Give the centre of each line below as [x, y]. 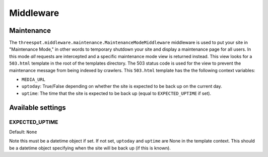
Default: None [23, 132]
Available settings [38, 108]
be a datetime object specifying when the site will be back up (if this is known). [90, 148]
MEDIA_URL [33, 80]
